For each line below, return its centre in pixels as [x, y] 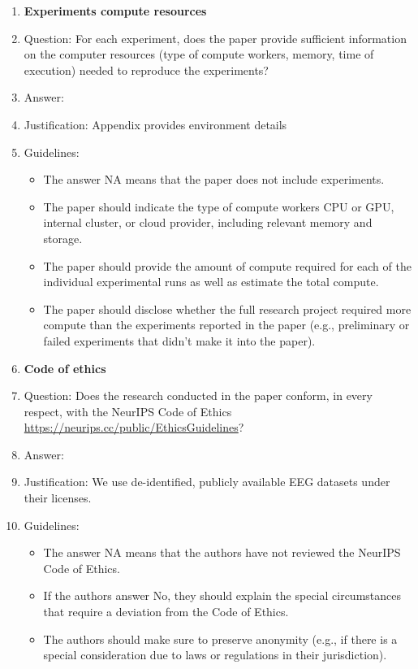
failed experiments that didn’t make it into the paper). [179, 340]
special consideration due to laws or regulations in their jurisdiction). [215, 655]
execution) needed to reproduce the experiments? [146, 70]
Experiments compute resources [115, 11]
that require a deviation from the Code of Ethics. [166, 612]
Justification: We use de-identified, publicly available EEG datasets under [207, 482]
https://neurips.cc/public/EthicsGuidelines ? [134, 427]
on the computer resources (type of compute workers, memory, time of [199, 54]
